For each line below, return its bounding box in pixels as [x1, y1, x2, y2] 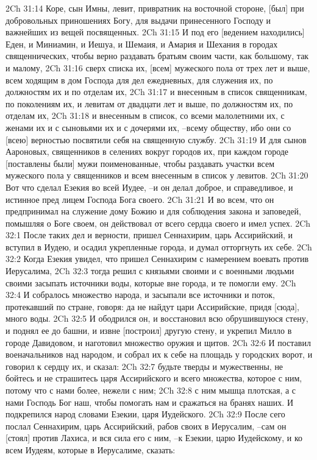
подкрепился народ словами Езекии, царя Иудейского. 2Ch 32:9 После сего [5, 408, 285, 420]
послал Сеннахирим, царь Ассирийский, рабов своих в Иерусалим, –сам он [5, 419, 287, 432]
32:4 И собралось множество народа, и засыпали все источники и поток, [5, 288, 275, 301]
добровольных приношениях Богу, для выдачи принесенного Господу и [5, 13, 271, 26]
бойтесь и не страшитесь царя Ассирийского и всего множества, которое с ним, [5, 372, 302, 384]
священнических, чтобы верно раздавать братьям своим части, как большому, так [5, 49, 309, 62]
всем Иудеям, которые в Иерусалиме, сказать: [5, 443, 176, 456]
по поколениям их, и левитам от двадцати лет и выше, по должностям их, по [5, 97, 293, 110]
